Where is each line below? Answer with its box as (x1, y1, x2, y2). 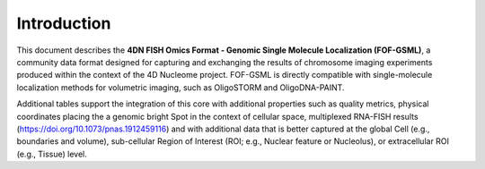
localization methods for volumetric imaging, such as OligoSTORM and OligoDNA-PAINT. (16, 81, 345, 93)
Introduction (16, 13, 111, 33)
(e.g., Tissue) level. (16, 148, 87, 159)
